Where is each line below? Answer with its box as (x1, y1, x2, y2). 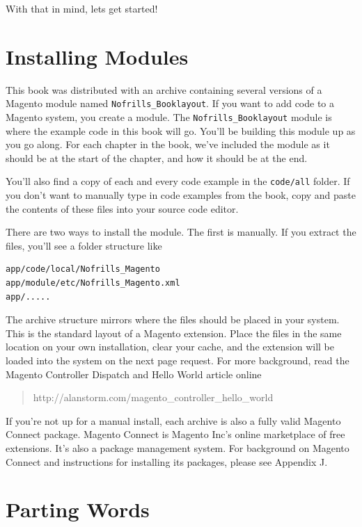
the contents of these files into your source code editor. (6, 201, 239, 216)
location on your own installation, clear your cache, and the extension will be (6, 339, 335, 354)
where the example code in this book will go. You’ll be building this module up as (6, 123, 356, 138)
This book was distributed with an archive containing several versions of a (6, 82, 322, 97)
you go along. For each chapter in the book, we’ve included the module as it (6, 137, 330, 152)
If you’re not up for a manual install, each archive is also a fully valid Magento (6, 413, 341, 428)
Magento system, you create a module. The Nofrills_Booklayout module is (6, 109, 332, 124)
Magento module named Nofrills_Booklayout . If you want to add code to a (6, 96, 335, 111)
